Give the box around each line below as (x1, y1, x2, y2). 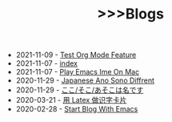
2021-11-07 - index (15, 59, 78, 68)
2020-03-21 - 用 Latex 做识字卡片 (15, 96, 127, 105)
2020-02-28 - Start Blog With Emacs (15, 104, 138, 114)
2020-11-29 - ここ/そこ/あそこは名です (15, 85, 144, 95)
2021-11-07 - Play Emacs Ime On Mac (15, 67, 140, 77)
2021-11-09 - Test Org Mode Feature (15, 50, 137, 60)
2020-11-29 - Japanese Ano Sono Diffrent (15, 75, 154, 85)
